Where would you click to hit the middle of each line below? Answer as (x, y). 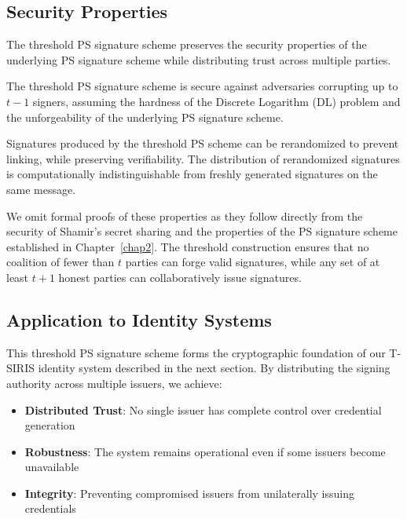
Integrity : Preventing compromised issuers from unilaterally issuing (189, 493)
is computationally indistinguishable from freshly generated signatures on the (192, 174)
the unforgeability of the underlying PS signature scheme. (145, 117)
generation (50, 425)
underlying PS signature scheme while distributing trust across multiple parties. (199, 59)
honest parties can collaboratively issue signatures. (180, 277)
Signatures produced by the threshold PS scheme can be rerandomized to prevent (203, 143)
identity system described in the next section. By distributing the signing (214, 368)
